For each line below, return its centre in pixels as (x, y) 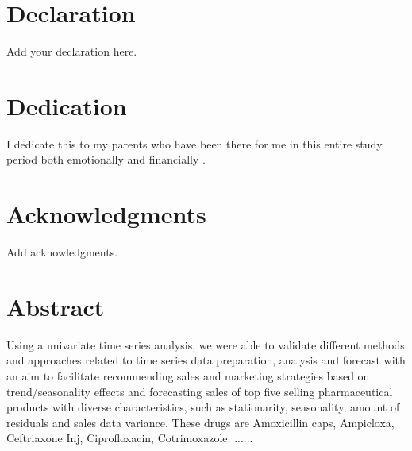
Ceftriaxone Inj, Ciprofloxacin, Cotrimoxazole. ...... (130, 438)
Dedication (67, 105)
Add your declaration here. (72, 51)
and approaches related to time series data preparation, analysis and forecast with (206, 360)
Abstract (56, 306)
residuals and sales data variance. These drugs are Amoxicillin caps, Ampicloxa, (200, 422)
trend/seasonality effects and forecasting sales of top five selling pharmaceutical (200, 391)
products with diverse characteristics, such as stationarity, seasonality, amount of (203, 407)
